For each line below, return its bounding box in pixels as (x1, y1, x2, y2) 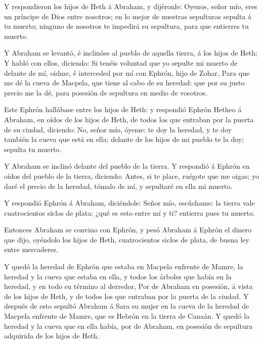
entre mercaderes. (4, 244, 59, 255)
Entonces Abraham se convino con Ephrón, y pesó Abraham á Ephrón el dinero (4, 224, 252, 235)
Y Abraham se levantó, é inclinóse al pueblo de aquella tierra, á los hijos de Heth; (4, 47, 257, 58)
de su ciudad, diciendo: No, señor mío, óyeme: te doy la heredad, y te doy (4, 124, 232, 134)
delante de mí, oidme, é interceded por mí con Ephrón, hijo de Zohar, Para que (4, 67, 250, 78)
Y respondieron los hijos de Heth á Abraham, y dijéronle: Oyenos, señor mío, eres (4, 1, 257, 11)
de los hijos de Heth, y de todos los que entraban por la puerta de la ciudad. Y (4, 290, 249, 301)
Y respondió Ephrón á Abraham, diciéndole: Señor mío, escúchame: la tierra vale (4, 198, 255, 208)
